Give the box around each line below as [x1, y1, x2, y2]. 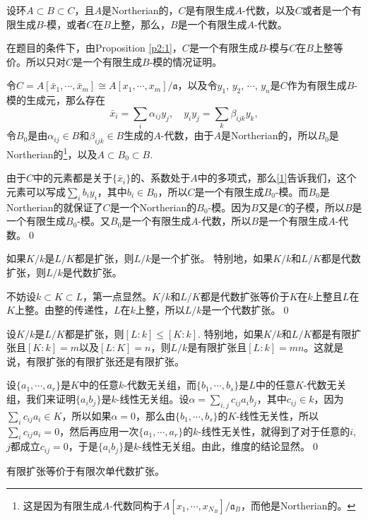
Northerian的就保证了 [6, 199, 103, 214]
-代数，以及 [242, 3, 295, 17]
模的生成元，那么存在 [6, 93, 105, 107]
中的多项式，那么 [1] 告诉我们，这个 [197, 170, 357, 185]
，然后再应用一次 [59, 423, 139, 438]
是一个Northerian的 [109, 199, 197, 214]
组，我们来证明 [6, 391, 76, 406]
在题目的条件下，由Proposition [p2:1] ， [6, 40, 182, 55]
